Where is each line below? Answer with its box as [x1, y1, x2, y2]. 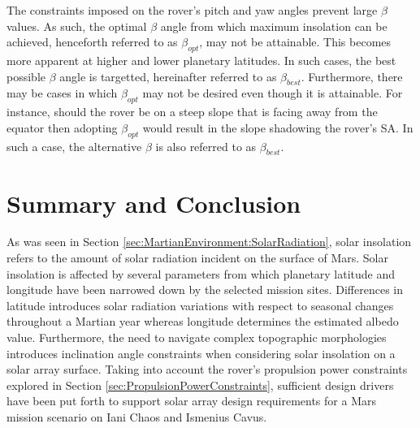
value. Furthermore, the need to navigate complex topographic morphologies [6, 329, 387, 346]
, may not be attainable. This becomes [199, 33, 392, 50]
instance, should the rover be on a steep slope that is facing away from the [6, 103, 378, 120]
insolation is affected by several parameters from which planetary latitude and [6, 265, 396, 282]
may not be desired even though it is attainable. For [142, 84, 403, 102]
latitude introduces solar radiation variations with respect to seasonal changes [6, 296, 394, 313]
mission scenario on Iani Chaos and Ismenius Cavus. [6, 409, 267, 426]
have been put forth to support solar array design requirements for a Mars [6, 392, 376, 409]
